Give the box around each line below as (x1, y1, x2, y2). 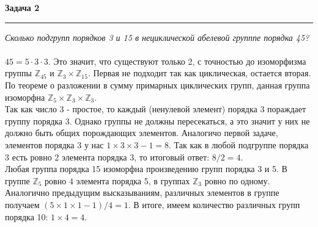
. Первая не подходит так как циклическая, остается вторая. (87, 67, 311, 79)
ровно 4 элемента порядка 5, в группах (45, 174, 190, 187)
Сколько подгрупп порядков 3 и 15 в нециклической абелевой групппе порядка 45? (5, 31, 309, 43)
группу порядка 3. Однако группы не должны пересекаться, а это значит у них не (5, 114, 310, 127)
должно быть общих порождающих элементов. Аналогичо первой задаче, (5, 126, 278, 139)
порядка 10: (5, 210, 48, 223)
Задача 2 (5, 1, 40, 13)
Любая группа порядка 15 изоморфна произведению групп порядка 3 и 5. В (5, 162, 287, 175)
